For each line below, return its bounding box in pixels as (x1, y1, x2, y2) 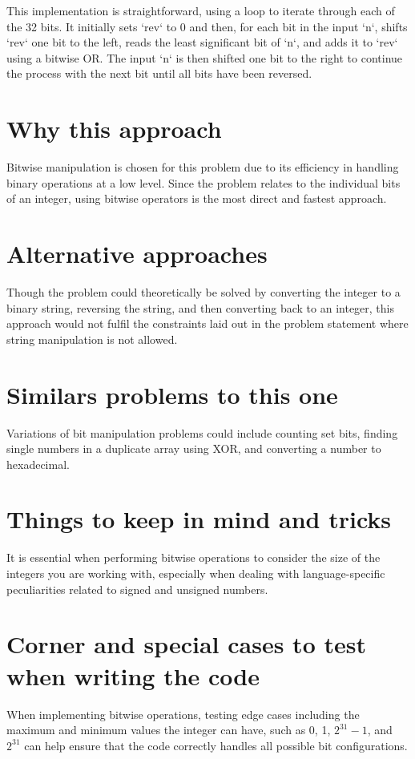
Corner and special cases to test (6, 628, 366, 660)
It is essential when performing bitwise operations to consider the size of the (6, 549, 381, 566)
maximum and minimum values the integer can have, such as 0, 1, (6, 721, 331, 738)
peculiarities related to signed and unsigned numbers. (6, 580, 268, 597)
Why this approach (6, 112, 222, 145)
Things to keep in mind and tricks (6, 503, 392, 535)
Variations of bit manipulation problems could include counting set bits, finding (6, 424, 398, 441)
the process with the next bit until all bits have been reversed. (6, 65, 312, 82)
